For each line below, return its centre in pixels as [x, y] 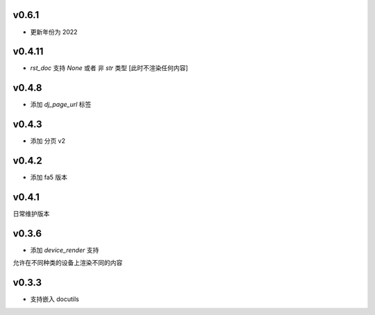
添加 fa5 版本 [49, 178]
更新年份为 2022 [54, 32]
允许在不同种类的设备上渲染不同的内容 [68, 263]
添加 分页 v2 [48, 141]
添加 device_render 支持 [65, 250]
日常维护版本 [31, 214]
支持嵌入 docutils [55, 299]
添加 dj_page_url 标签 [61, 105]
